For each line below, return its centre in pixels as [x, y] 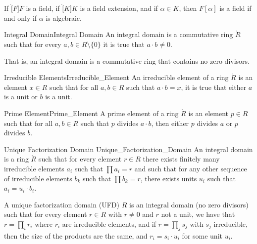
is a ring [16, 159]
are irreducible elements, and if [109, 224]
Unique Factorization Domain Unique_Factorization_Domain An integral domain [128, 149]
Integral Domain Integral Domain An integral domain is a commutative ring [119, 34]
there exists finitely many [181, 159]
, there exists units [169, 178]
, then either [170, 123]
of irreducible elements [38, 178]
